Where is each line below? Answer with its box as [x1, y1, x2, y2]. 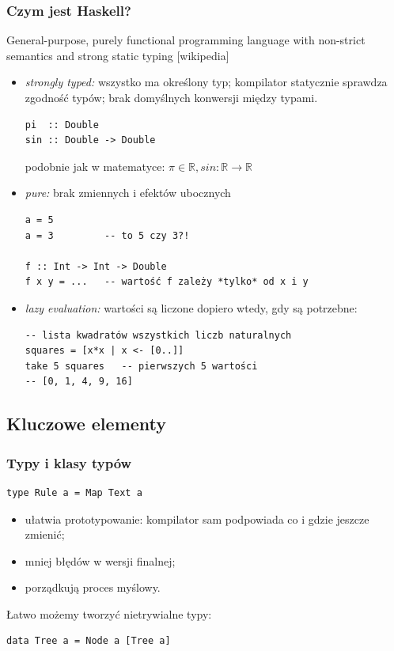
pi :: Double [25, 119, 99, 131]
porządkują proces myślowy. [25, 579, 161, 596]
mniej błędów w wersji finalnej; [25, 552, 176, 569]
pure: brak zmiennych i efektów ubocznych [25, 184, 231, 201]
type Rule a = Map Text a [6, 486, 142, 498]
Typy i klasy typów [6, 452, 132, 472]
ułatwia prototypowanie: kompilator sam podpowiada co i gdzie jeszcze [25, 510, 369, 527]
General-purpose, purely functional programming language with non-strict [6, 32, 366, 48]
